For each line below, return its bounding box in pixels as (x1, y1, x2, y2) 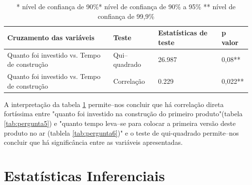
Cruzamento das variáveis (7, 32, 94, 42)
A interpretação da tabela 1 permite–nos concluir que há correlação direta (4, 99, 224, 109)
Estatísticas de (158, 28, 207, 38)
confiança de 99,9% (97, 11, 155, 21)
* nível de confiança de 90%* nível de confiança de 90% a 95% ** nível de (16, 1, 236, 11)
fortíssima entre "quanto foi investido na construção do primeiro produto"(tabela (4, 108, 243, 119)
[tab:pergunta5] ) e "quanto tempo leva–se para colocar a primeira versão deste (4, 118, 236, 128)
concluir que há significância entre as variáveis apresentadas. (4, 137, 183, 147)
